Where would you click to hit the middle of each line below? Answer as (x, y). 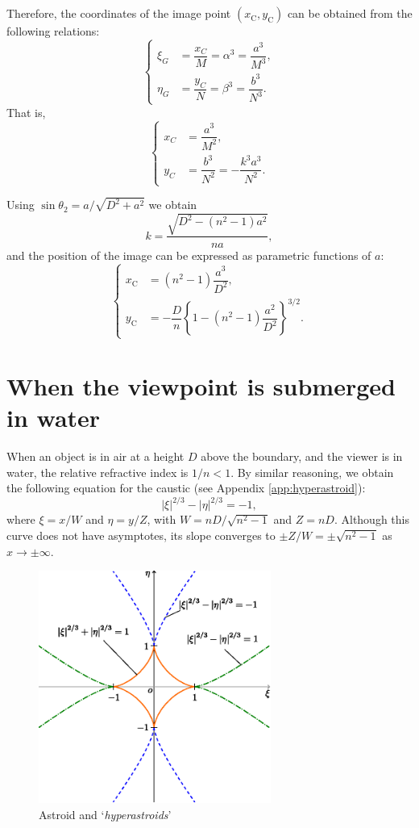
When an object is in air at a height (95, 456)
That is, (26, 112)
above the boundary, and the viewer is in (302, 456)
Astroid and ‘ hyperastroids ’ (105, 814)
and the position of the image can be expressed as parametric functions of (189, 255)
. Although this (371, 519)
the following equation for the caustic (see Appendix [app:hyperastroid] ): (186, 488)
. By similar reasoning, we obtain (312, 472)
